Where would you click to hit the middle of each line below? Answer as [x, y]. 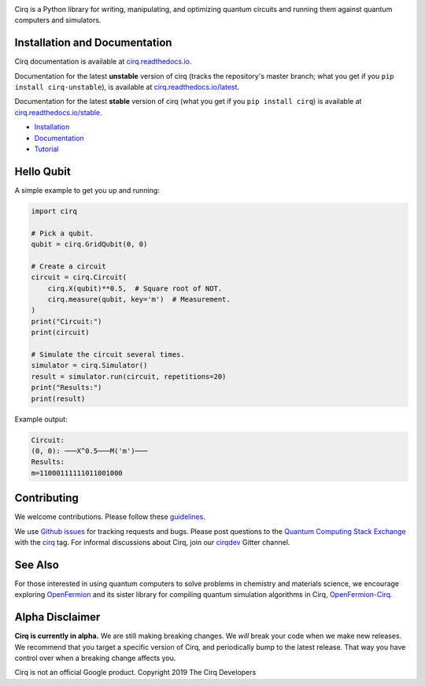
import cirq [54, 211]
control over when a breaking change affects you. [95, 658]
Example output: [41, 419]
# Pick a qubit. [63, 233]
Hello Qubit [42, 171]
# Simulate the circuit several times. [108, 354]
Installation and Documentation [93, 43]
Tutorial [46, 149]
